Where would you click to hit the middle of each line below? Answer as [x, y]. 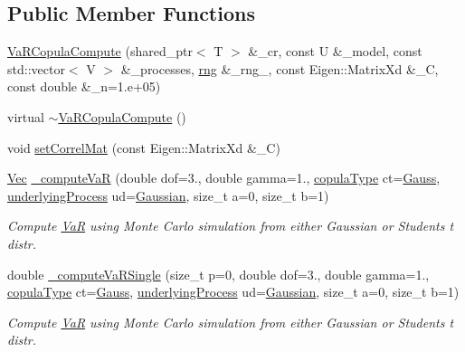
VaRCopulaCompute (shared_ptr [100, 51]
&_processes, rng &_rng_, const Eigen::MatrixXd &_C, [280, 68]
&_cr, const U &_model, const [335, 51]
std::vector [36, 68]
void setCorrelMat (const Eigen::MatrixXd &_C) [144, 147]
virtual [26, 116]
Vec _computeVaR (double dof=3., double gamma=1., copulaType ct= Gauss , [224, 178]
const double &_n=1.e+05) [84, 86]
